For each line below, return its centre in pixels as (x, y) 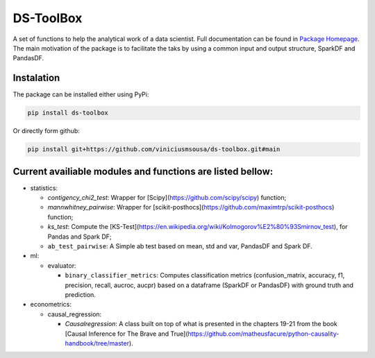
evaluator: (62, 265)
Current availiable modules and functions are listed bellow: (143, 171)
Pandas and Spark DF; (80, 237)
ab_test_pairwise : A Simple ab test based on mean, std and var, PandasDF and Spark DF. (180, 246)
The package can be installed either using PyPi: (81, 94)
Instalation (36, 78)
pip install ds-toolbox (68, 113)
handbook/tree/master (97, 343)
